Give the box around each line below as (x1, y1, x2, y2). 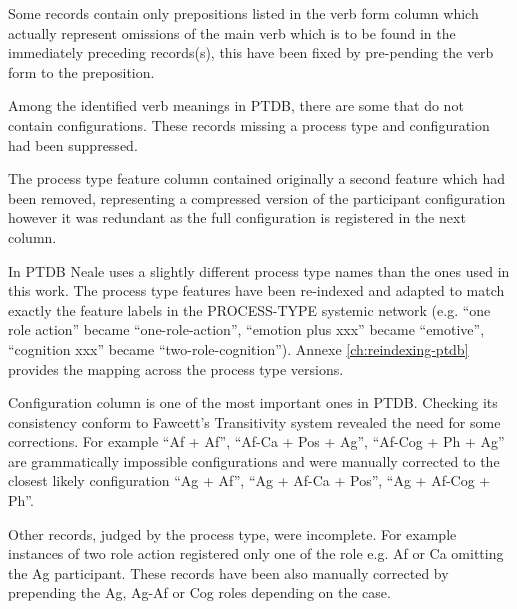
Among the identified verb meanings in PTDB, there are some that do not (8, 95, 464, 116)
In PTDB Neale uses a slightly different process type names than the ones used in (8, 260, 510, 281)
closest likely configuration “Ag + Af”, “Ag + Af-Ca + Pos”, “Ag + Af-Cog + (8, 470, 491, 491)
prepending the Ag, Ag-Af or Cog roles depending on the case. (8, 582, 391, 603)
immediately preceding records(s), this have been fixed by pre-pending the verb (8, 42, 494, 63)
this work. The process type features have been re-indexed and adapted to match (8, 280, 505, 301)
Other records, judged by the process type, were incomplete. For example (8, 523, 457, 544)
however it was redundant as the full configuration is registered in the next (8, 207, 466, 228)
